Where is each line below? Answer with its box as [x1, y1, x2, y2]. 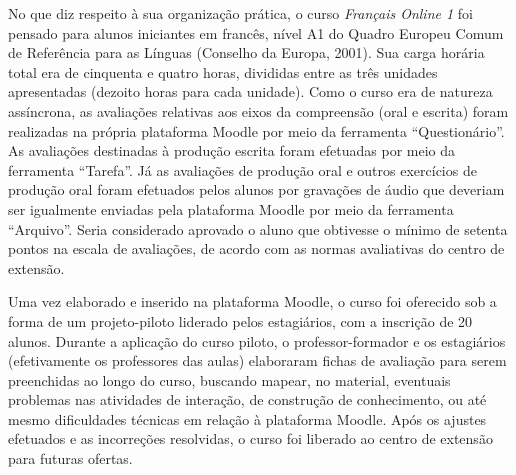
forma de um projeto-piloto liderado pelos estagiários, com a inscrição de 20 [8, 310, 473, 331]
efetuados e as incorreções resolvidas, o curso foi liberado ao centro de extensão [8, 428, 493, 449]
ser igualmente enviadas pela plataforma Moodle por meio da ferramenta [8, 198, 454, 219]
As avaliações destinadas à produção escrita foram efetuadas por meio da [8, 140, 456, 161]
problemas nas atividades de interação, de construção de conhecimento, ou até [8, 389, 487, 410]
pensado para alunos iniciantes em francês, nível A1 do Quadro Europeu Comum [8, 22, 504, 43]
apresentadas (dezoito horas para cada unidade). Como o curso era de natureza [8, 81, 493, 102]
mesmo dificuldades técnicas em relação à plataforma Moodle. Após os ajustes [8, 408, 487, 429]
